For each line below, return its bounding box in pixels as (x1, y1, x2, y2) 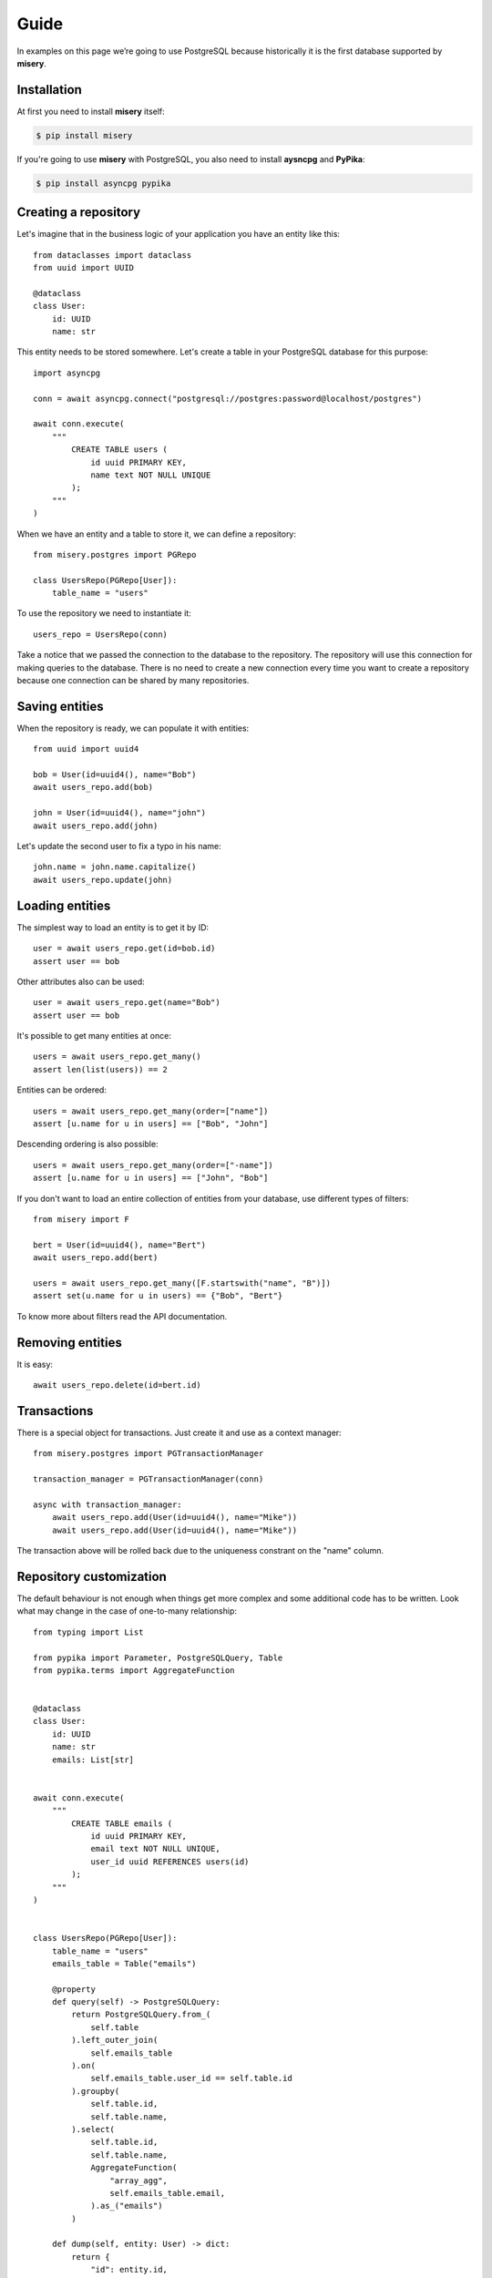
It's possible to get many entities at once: (16, 1031, 172, 1042)
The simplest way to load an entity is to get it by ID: (16, 921, 210, 933)
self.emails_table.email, (109, 2188, 226, 2198)
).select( (71, 2124, 116, 2134)
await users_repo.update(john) (33, 875, 173, 885)
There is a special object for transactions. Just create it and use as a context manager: (16, 1427, 342, 1438)
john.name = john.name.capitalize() (33, 862, 197, 872)
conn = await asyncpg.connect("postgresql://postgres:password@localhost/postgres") (33, 393, 423, 404)
